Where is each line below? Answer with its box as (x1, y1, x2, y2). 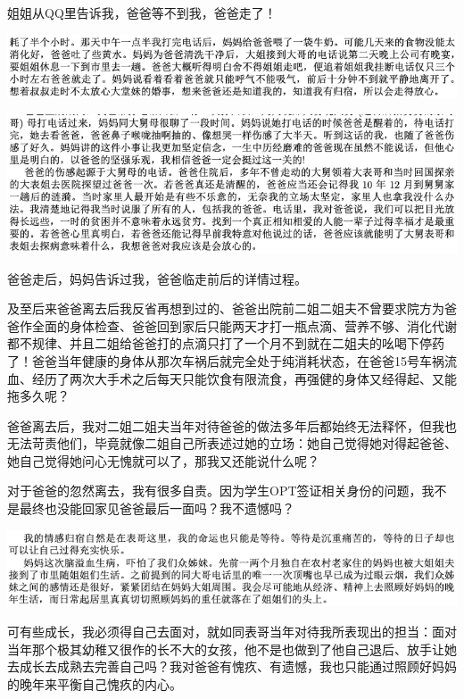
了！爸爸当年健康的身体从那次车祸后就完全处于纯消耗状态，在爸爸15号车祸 (7, 351, 444, 370)
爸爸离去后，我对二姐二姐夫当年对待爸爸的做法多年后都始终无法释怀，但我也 (7, 416, 457, 435)
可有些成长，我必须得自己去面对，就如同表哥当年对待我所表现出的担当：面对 (7, 622, 457, 641)
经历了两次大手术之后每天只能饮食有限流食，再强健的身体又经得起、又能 (31, 369, 457, 387)
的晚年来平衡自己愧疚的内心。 (7, 674, 182, 693)
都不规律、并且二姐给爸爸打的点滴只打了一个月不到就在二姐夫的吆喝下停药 (7, 334, 444, 353)
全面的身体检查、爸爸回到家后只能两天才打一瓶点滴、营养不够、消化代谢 (31, 316, 457, 335)
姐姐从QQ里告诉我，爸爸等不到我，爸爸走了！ (7, 4, 277, 21)
